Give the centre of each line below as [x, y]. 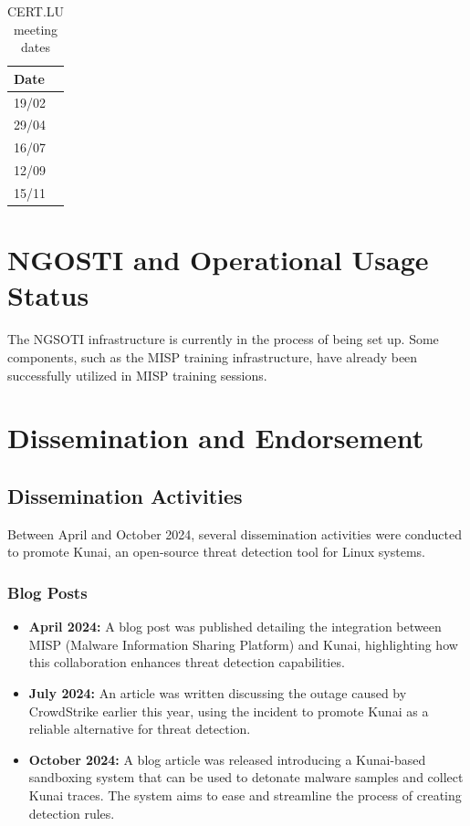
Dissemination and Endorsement [216, 438]
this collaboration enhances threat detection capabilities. [187, 662]
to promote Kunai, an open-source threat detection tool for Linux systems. [216, 552]
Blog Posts [47, 592]
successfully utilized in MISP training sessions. [137, 375]
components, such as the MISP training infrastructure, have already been [213, 357]
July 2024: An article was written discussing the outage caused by [218, 692]
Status [48, 295]
